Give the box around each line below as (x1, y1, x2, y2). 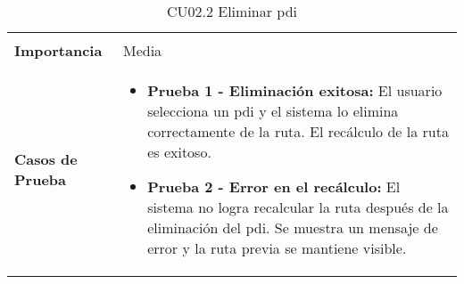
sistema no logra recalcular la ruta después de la (147, 197, 449, 217)
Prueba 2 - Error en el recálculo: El (147, 176, 401, 197)
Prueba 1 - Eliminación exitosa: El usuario (147, 80, 443, 101)
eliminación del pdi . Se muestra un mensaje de (147, 217, 438, 238)
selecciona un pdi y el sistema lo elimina (147, 101, 399, 121)
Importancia (14, 40, 103, 61)
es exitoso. (147, 142, 211, 162)
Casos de (14, 149, 78, 169)
